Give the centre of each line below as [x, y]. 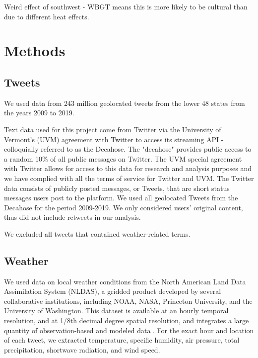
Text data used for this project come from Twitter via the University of [113, 129]
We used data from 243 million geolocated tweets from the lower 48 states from [125, 103]
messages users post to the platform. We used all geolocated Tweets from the [121, 198]
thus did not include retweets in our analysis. [72, 217]
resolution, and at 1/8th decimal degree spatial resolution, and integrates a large [127, 320]
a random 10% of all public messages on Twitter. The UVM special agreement [123, 158]
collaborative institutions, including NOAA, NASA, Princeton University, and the [128, 301]
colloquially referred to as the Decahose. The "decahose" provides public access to [128, 149]
